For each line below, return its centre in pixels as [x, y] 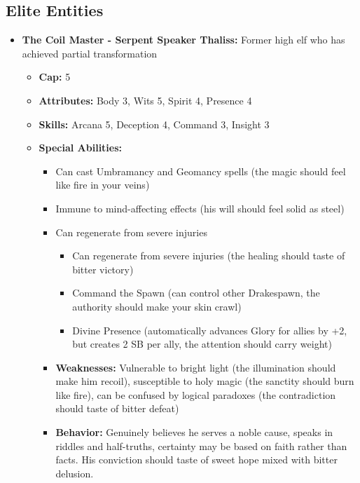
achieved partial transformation [90, 53]
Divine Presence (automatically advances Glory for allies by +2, [210, 330]
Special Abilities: [81, 148]
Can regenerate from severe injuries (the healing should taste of [209, 256]
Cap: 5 [55, 77]
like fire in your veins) [103, 185]
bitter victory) [103, 269]
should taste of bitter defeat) [117, 408]
